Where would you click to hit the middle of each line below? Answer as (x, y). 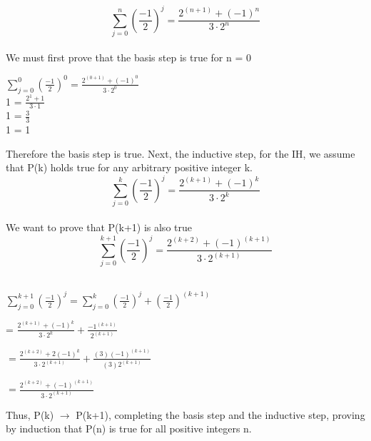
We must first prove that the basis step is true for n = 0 (128, 57)
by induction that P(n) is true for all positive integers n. (129, 429)
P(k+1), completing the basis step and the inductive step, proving (220, 414)
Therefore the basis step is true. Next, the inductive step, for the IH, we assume (181, 153)
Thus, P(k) (30, 414)
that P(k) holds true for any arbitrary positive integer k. (129, 167)
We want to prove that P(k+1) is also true (99, 227)
